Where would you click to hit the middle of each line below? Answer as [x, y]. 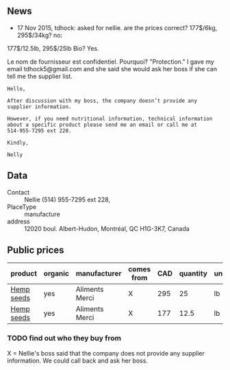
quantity [193, 273]
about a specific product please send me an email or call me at [102, 125]
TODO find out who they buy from [64, 338]
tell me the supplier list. [40, 76]
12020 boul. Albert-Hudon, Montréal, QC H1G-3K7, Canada [107, 228]
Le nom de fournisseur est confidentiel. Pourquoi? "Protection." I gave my [111, 62]
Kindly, [18, 143]
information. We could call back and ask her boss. [78, 360]
